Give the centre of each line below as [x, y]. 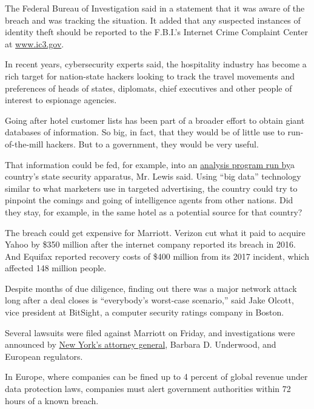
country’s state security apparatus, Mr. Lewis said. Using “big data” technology [153, 176]
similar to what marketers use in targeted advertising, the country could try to [151, 188]
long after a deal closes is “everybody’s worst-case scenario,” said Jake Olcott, [149, 300]
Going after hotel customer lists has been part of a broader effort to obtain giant [155, 120]
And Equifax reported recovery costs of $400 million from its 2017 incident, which [157, 256]
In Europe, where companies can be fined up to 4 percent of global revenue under [156, 377]
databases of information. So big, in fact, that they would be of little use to [145, 132]
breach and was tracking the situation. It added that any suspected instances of [153, 20]
